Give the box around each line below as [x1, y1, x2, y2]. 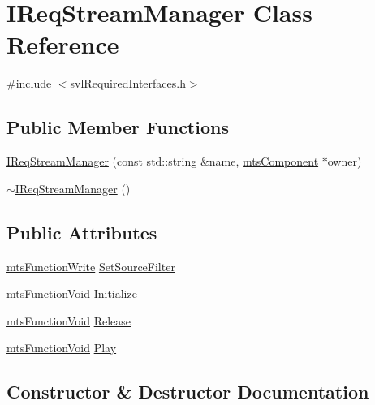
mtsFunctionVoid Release [6, 312, 131, 329]
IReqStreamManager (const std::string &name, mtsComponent [6, 153, 319, 170]
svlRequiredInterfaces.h [70, 75, 186, 92]
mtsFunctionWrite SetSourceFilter [6, 257, 175, 274]
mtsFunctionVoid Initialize [6, 285, 137, 302]
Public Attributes [6, 219, 157, 244]
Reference [6, 28, 119, 61]
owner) [327, 153, 362, 170]
